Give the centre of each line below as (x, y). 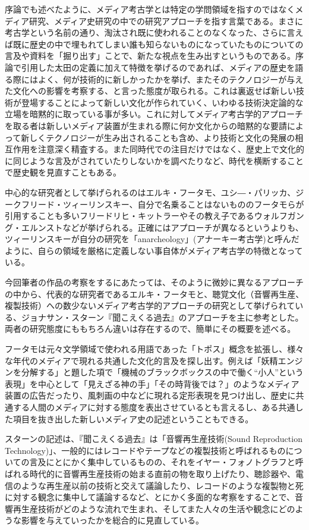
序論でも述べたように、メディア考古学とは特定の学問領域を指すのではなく (150, 9)
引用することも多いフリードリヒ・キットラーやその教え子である (130, 216)
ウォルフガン (279, 216)
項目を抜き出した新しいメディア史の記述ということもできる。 (133, 418)
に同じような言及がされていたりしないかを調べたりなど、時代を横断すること (154, 160)
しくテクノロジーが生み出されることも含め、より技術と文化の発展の (162, 137)
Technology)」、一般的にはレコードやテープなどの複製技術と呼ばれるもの (145, 450)
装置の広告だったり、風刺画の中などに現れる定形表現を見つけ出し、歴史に (150, 395)
